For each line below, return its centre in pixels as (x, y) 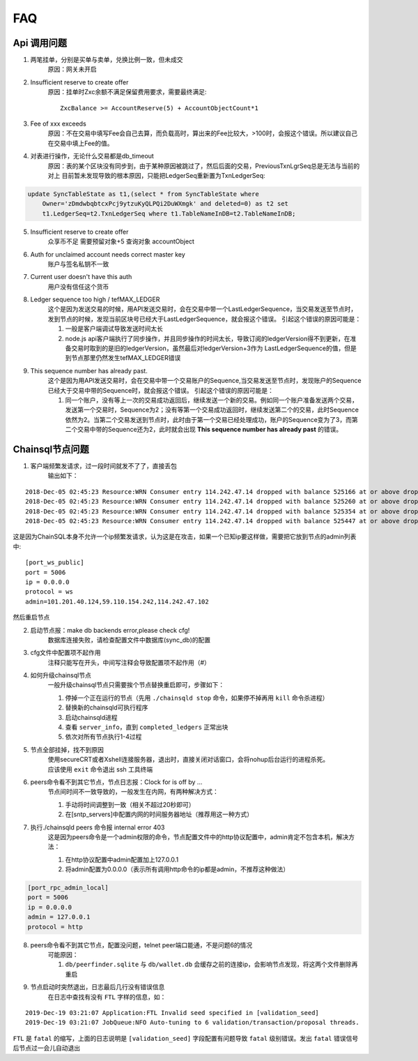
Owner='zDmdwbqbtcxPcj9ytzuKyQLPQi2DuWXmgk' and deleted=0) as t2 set (165, 204)
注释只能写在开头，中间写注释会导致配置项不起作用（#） (129, 662)
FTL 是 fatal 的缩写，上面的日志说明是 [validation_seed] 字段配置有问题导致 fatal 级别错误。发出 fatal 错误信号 (186, 1038)
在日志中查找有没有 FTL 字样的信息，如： (107, 997)
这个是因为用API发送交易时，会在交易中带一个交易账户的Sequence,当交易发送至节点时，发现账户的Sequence (204, 381)
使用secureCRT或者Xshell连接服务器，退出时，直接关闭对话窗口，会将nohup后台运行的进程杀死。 (188, 760)
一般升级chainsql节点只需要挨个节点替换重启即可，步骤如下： (136, 685)
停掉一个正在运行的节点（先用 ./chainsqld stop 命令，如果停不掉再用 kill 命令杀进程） (197, 698)
